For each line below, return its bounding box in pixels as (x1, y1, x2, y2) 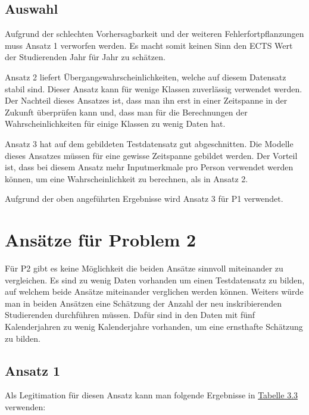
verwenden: (5, 401, 46, 413)
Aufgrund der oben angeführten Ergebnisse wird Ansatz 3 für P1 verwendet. (5, 192, 283, 205)
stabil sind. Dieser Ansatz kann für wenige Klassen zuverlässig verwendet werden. (5, 82, 302, 95)
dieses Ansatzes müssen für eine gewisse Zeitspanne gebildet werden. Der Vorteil (5, 149, 298, 161)
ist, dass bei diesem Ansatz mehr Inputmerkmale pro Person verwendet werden (5, 161, 294, 173)
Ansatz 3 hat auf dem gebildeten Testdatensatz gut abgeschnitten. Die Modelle (5, 137, 294, 149)
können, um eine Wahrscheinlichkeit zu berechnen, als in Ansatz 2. (5, 172, 248, 185)
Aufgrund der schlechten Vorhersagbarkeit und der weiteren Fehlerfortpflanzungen (5, 27, 304, 40)
